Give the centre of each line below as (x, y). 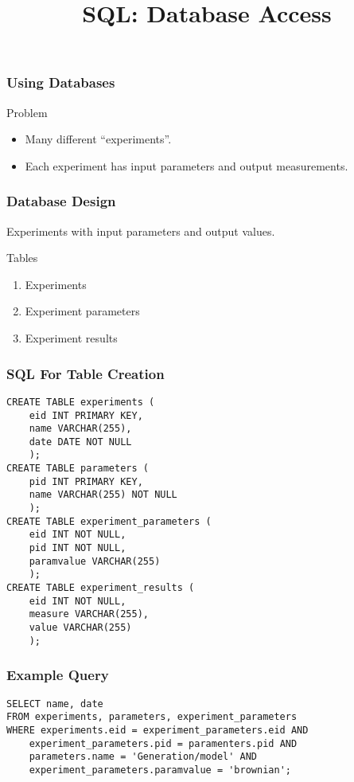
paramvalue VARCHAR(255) (95, 561)
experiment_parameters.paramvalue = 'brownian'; (160, 770)
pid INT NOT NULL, (78, 548)
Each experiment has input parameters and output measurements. (187, 165)
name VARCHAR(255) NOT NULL (103, 495)
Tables (22, 258)
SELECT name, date (55, 704)
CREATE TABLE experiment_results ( (101, 588)
